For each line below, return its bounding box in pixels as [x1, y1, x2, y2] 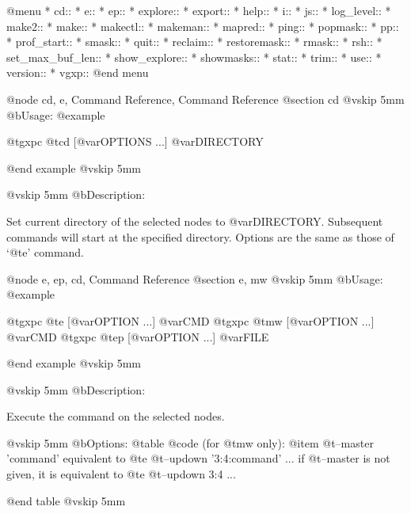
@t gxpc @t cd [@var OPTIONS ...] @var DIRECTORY [6, 133, 264, 150]
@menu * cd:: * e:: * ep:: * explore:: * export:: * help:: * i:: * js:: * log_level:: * [6, 2, 391, 18]
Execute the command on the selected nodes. [6, 408, 225, 425]
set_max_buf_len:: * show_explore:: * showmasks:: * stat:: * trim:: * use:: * [6, 48, 382, 65]
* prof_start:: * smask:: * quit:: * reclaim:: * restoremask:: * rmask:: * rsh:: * [6, 33, 382, 50]
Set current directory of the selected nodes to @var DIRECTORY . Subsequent [6, 212, 383, 229]
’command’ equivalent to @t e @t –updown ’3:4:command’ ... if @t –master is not [6, 450, 390, 466]
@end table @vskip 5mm [6, 492, 126, 508]
